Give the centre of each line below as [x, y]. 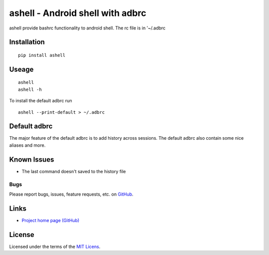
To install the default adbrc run [41, 101]
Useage [21, 69]
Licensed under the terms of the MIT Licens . [55, 247]
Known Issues [32, 159]
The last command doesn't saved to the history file [74, 171]
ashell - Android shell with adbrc [78, 13]
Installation [27, 42]
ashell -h [30, 89]
